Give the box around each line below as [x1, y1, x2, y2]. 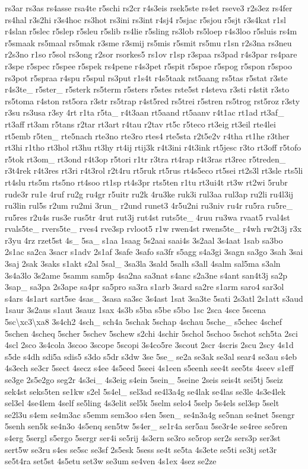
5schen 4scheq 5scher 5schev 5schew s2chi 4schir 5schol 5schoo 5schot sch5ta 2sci [5, 327, 298, 339]
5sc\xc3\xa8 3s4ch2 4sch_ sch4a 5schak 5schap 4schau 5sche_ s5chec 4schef [5, 315, 282, 328]
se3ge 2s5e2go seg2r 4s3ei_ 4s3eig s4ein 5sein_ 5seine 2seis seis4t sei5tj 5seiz [5, 374, 283, 385]
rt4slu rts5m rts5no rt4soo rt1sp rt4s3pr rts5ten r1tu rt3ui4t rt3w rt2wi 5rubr [5, 176, 288, 188]
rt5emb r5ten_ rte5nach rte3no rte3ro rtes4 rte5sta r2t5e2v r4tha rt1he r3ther [5, 129, 290, 142]
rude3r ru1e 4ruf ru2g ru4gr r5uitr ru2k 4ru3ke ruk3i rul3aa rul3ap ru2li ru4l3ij [5, 187, 294, 200]
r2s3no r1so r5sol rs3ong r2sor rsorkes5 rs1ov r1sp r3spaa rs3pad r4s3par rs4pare [5, 48, 297, 60]
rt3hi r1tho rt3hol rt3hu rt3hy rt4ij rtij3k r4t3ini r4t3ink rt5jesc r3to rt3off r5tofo [5, 141, 301, 154]
